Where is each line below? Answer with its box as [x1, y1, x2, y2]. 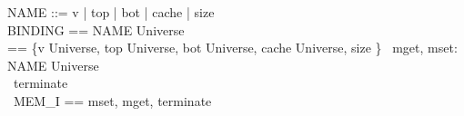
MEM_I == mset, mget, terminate [13, 91, 212, 110]
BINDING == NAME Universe [7, 20, 185, 39]
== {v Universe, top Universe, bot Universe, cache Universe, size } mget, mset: [7, 38, 458, 57]
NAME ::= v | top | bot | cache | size [7, 3, 215, 21]
